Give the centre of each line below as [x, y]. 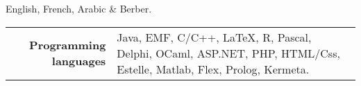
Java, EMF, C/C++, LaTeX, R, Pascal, [214, 37]
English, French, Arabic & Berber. [79, 8]
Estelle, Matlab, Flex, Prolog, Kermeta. [213, 69]
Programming [68, 45]
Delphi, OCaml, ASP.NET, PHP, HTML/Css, [228, 53]
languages [79, 61]
